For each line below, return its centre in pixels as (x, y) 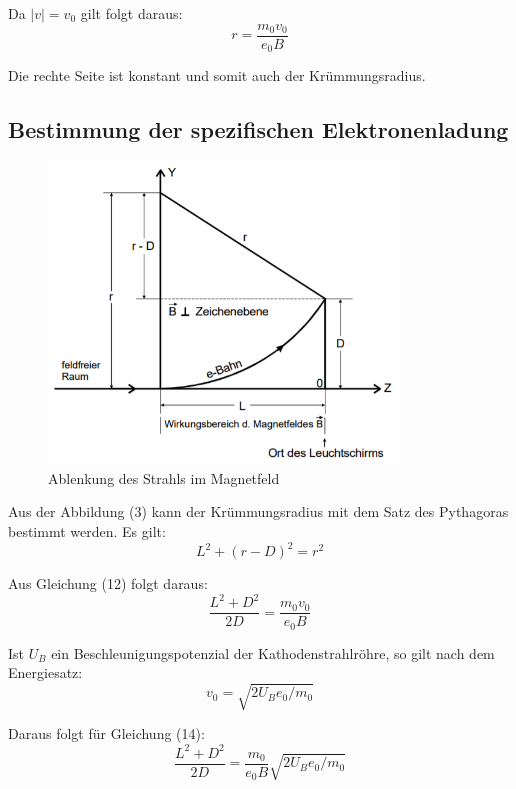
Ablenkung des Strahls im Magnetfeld (164, 477)
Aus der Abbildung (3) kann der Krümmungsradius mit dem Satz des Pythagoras (258, 511)
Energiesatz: (45, 672)
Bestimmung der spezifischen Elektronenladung (258, 129)
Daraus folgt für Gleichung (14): (106, 733)
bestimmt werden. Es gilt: (87, 531)
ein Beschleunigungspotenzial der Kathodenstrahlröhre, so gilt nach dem (273, 652)
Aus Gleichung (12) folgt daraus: (108, 583)
